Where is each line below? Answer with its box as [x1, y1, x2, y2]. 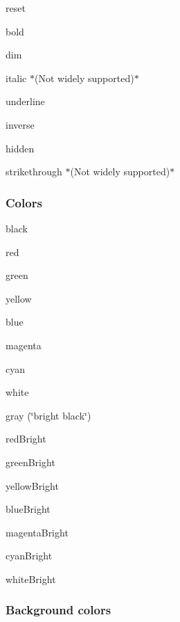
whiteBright [6, 571, 56, 586]
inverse [6, 117, 35, 131]
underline [6, 94, 45, 109]
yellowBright [6, 478, 59, 493]
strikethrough [6, 164, 62, 179]
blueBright [6, 502, 51, 516]
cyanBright [6, 548, 53, 563]
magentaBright [6, 525, 69, 539]
